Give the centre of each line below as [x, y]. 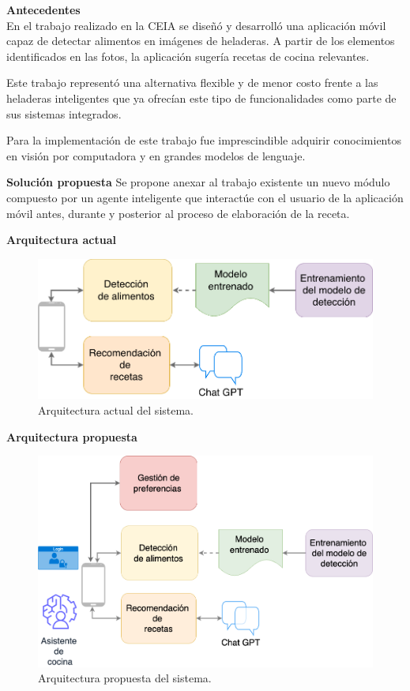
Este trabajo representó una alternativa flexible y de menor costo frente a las [192, 83]
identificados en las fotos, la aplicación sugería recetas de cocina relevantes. [188, 56]
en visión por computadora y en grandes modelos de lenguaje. [156, 155]
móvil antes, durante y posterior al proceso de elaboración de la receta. [178, 213]
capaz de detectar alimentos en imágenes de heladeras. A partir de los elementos [201, 41]
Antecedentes [43, 9]
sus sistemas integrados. [64, 113]
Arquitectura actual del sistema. [116, 409]
